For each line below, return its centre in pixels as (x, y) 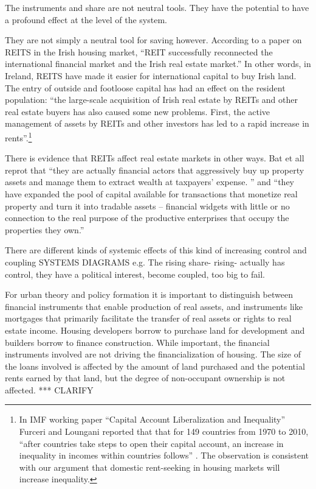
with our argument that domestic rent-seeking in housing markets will (149, 467)
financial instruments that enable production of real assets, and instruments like (154, 306)
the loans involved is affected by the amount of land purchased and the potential (155, 366)
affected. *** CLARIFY (49, 389)
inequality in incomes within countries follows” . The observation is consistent (164, 455)
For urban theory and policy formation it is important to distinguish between (149, 294)
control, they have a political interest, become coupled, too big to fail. (135, 274)
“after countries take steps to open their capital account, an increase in (151, 443)
